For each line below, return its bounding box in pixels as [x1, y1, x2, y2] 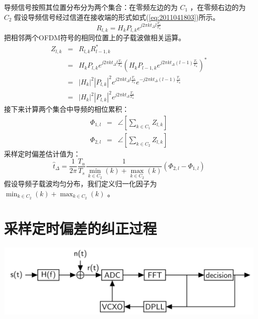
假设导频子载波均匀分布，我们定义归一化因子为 [4, 178, 157, 189]
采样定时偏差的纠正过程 [4, 218, 157, 238]
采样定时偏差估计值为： [4, 148, 80, 159]
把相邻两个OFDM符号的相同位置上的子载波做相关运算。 [4, 32, 186, 42]
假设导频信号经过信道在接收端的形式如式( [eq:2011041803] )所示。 [14, 11, 220, 22]
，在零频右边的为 [190, 2, 246, 12]
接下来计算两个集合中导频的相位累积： [4, 104, 129, 114]
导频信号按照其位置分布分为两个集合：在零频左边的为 [4, 2, 178, 12]
